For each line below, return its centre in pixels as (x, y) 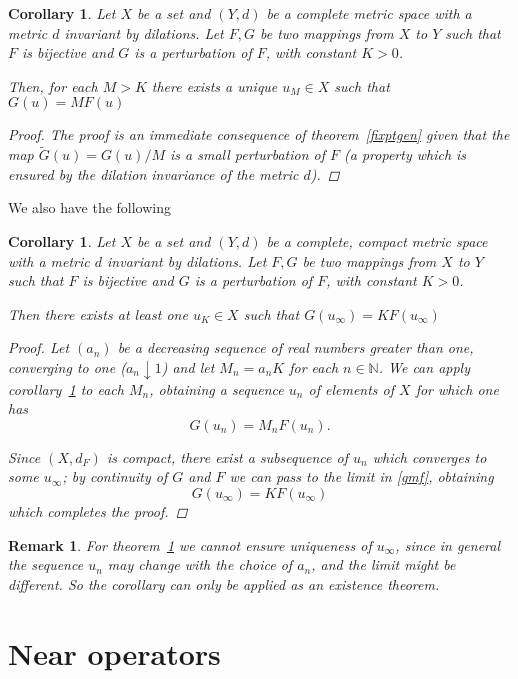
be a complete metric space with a (369, 13)
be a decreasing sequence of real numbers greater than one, (295, 347)
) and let (188, 366)
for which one (457, 388)
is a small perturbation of (248, 154)
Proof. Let (39, 347)
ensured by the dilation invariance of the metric (153, 173)
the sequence (46, 564)
